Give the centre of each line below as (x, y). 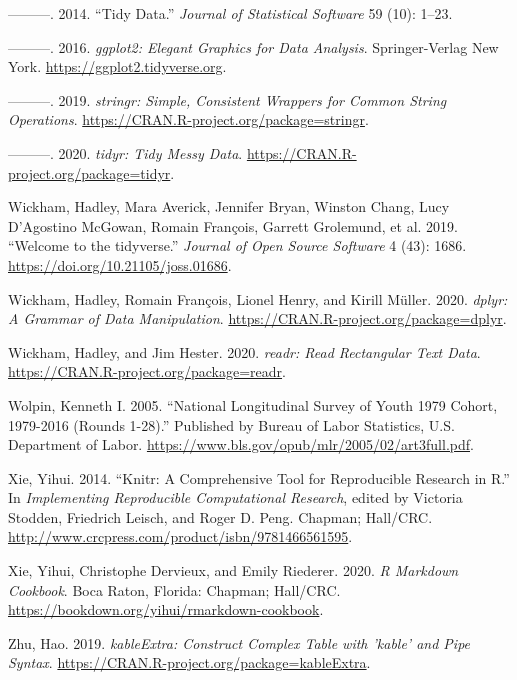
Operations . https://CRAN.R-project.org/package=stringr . (188, 119)
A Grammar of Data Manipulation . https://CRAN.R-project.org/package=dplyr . (257, 318)
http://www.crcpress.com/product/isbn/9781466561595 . (180, 536)
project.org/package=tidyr (89, 172)
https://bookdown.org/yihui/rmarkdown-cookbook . (166, 609)
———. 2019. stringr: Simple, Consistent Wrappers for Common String (227, 99)
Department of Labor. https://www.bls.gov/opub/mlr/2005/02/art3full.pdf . (241, 444)
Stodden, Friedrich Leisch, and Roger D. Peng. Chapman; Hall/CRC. (220, 516)
